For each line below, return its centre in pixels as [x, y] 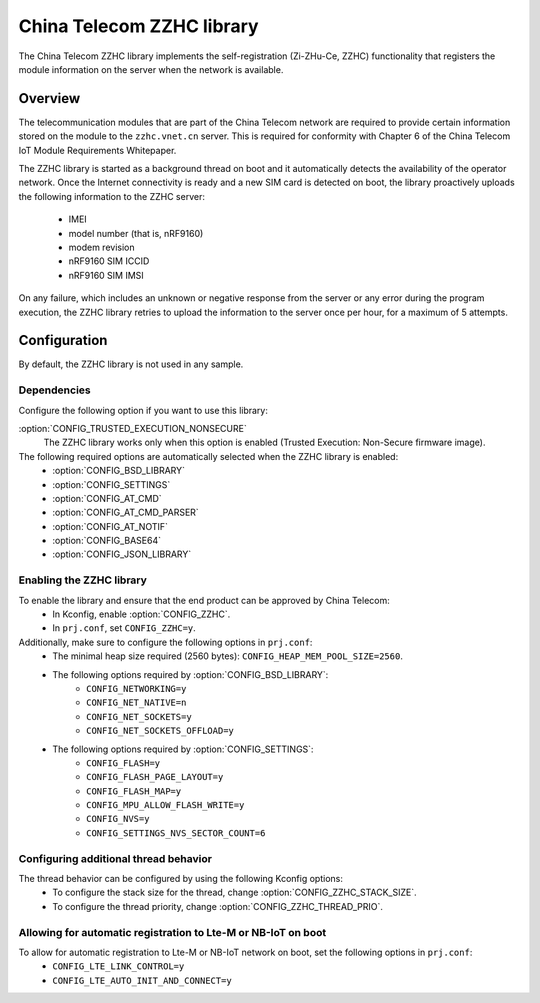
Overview [49, 98]
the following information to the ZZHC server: [111, 196]
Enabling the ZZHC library [82, 580]
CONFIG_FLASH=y [123, 763]
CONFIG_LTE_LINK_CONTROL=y [118, 966]
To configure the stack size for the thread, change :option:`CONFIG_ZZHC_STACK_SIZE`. [234, 892]
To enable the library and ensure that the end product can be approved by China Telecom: [204, 600]
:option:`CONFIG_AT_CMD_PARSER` [125, 512]
